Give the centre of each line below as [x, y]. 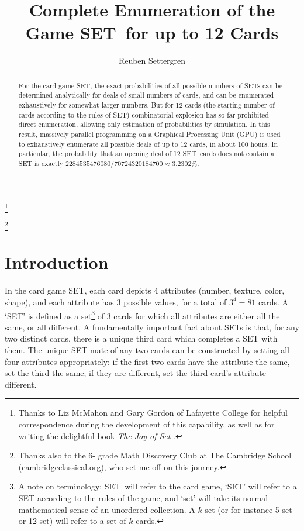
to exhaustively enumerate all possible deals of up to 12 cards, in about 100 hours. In [148, 144]
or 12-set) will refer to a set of [72, 521]
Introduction [57, 262]
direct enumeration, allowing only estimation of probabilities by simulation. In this [144, 124]
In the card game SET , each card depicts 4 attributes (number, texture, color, [145, 290]
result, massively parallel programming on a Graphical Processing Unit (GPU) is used [149, 134]
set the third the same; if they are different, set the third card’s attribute [135, 373]
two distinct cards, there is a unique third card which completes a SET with [141, 338]
